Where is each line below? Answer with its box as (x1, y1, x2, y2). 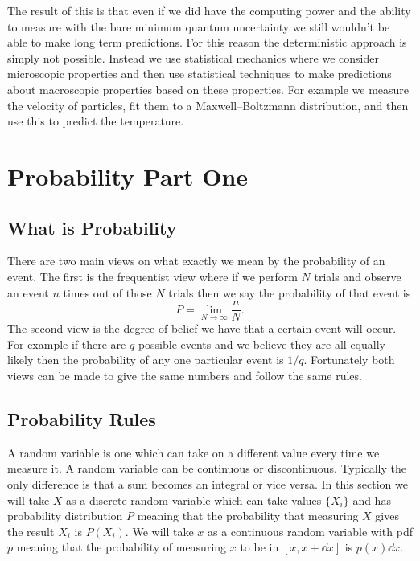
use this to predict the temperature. (7, 113, 184, 129)
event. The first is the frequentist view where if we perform (7, 268, 298, 285)
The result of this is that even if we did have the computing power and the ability (7, 2, 411, 18)
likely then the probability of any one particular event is (7, 351, 284, 368)
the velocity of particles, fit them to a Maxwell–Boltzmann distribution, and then (7, 96, 409, 113)
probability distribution (7, 507, 123, 524)
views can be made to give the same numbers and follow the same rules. (7, 366, 362, 383)
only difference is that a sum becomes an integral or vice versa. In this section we (7, 475, 408, 492)
